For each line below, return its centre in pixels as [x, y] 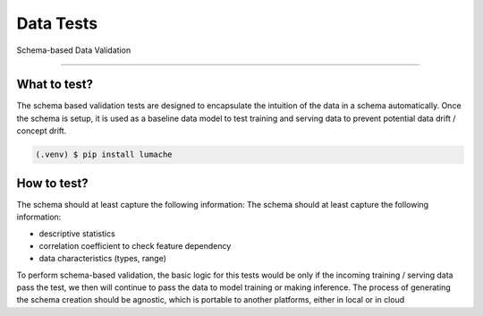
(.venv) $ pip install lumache [104, 155]
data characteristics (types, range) [103, 259]
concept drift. [42, 131]
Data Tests [57, 23]
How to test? [52, 183]
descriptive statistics [77, 234]
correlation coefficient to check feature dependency [135, 245]
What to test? [55, 85]
